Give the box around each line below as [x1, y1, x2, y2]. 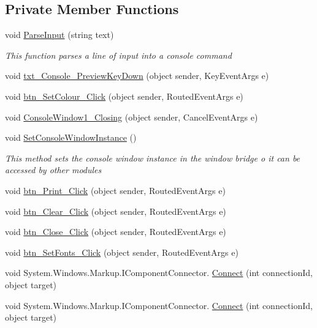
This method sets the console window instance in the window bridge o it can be [5, 151, 300, 164]
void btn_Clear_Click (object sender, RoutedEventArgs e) [5, 204, 226, 217]
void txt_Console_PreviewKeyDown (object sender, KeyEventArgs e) [5, 69, 269, 82]
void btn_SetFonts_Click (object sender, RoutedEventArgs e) [5, 245, 239, 258]
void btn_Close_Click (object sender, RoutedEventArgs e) [5, 225, 226, 238]
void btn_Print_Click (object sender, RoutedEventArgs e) [5, 184, 226, 196]
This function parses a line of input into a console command [5, 48, 232, 61]
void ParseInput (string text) [5, 28, 114, 41]
